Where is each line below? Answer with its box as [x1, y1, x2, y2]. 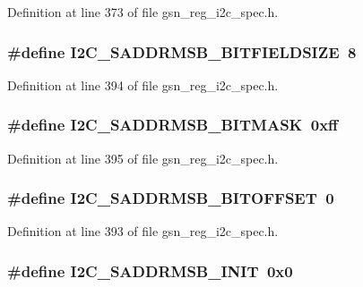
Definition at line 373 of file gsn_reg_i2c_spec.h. [7, 3, 279, 21]
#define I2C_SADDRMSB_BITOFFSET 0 [7, 187, 334, 209]
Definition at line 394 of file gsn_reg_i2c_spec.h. [7, 75, 279, 94]
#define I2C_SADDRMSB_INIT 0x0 [7, 259, 293, 282]
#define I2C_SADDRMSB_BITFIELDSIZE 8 [7, 40, 357, 63]
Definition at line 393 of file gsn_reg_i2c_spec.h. [7, 222, 279, 241]
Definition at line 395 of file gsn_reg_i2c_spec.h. [7, 148, 279, 167]
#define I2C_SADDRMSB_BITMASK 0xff [7, 114, 339, 136]
